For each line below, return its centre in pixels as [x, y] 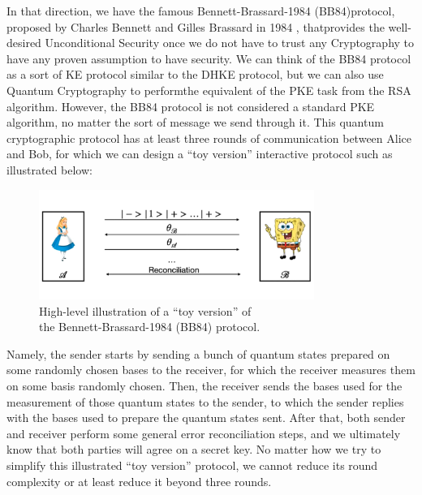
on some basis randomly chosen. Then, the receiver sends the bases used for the [205, 385]
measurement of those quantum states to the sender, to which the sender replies [205, 401]
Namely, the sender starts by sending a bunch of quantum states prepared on [198, 353]
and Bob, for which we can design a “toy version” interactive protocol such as [200, 154]
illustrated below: [50, 169]
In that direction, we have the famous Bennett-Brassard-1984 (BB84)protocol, [201, 11]
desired [24, 43]
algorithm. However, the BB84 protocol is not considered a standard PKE [191, 106]
